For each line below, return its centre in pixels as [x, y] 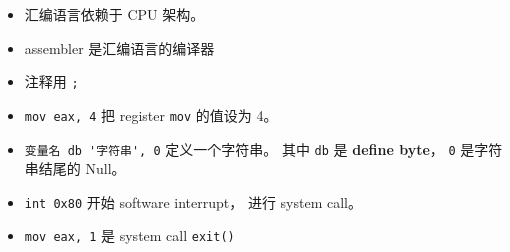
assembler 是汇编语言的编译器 [119, 47]
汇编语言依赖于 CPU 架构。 [114, 14]
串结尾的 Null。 [75, 168]
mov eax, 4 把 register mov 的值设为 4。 [151, 114]
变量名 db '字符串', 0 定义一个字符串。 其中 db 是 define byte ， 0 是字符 [263, 148]
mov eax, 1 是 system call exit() [129, 235]
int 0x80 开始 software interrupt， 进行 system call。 [193, 201]
